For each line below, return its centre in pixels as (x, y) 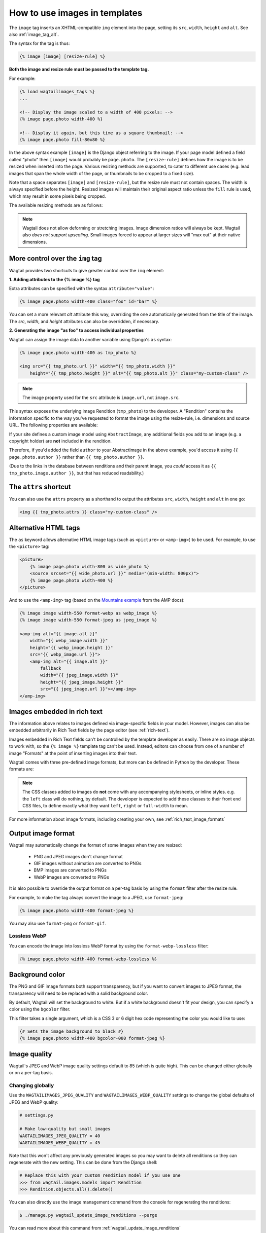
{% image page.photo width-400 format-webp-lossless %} (88, 959)
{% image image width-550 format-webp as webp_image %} (88, 613)
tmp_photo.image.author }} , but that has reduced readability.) (77, 473)
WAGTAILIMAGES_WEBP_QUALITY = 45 (60, 1143)
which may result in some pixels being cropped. (58, 196)
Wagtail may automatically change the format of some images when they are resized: (96, 845)
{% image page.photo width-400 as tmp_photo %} (78, 352)
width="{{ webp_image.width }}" (69, 641)
